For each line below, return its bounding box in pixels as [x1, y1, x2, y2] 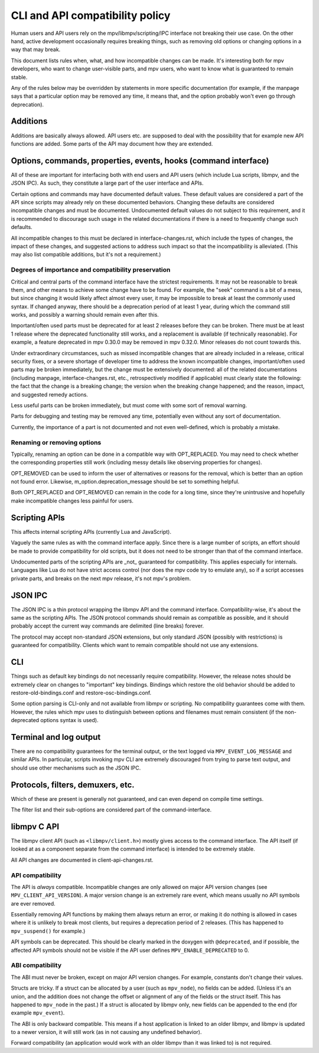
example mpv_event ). [11, 1009, 65, 1016]
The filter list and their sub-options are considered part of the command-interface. [11, 806, 212, 813]
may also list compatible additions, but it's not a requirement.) [11, 251, 161, 258]
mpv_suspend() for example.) [11, 927, 86, 935]
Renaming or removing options [11, 438, 102, 446]
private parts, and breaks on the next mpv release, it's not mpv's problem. [11, 575, 191, 582]
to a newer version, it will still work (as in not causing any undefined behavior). [11, 1029, 202, 1036]
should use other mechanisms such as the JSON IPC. [11, 764, 141, 771]
